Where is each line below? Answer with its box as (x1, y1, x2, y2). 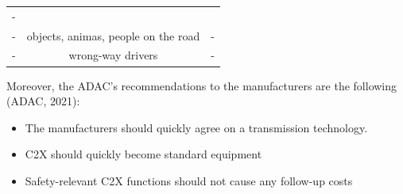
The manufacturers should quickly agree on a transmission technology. (25, 119, 368, 135)
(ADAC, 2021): (6, 93, 80, 109)
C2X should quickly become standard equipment (25, 146, 262, 162)
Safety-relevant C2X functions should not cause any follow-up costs (25, 172, 353, 188)
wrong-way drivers (68, 47, 158, 63)
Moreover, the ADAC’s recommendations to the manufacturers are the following (6, 77, 397, 93)
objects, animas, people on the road (26, 27, 200, 44)
